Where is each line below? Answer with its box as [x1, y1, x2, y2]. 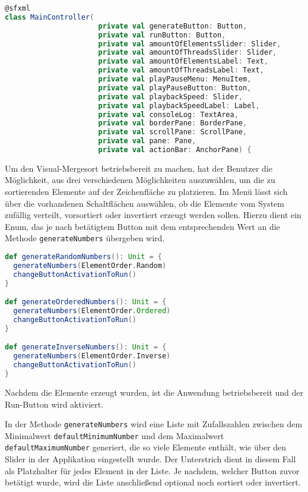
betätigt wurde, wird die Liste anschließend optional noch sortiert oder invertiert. [5, 476, 301, 488]
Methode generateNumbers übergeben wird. [5, 232, 165, 244]
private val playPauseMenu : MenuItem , [98, 75, 252, 83]
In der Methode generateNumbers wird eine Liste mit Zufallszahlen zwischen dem [5, 418, 303, 430]
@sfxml [5, 4, 30, 12]
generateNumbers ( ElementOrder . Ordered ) [13, 307, 171, 316]
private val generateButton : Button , [98, 21, 247, 30]
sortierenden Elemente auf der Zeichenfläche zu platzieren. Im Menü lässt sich [5, 185, 288, 198]
